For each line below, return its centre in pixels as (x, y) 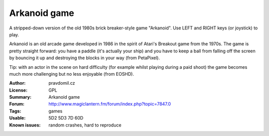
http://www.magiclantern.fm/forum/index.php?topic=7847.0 (110, 104)
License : (18, 90)
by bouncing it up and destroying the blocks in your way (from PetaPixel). (85, 58)
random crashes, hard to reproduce (85, 125)
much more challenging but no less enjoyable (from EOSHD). (72, 74)
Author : (17, 83)
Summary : (20, 97)
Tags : (15, 111)
